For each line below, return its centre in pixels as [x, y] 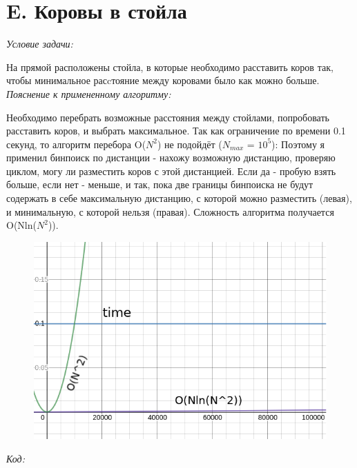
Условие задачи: [40, 44]
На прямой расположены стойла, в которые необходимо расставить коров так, [170, 67]
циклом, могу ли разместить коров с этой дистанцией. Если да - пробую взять [171, 171]
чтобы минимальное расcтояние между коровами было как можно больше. [163, 80]
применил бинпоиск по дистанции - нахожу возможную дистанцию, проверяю [171, 157]
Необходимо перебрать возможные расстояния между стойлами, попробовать [168, 117]
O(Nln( [21, 225]
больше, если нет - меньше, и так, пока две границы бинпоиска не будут [160, 184]
